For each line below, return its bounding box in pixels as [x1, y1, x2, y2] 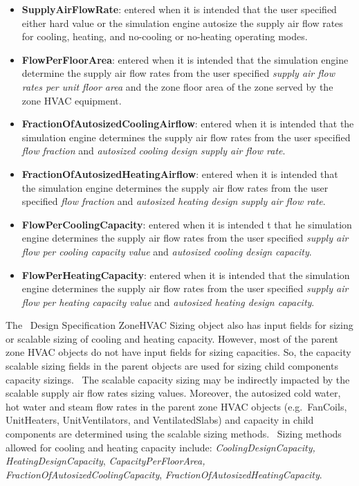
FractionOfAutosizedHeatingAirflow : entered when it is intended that [21, 166, 338, 181]
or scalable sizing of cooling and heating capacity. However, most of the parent [6, 331, 338, 345]
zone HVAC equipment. [21, 93, 122, 107]
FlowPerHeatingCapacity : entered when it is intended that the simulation [21, 267, 350, 282]
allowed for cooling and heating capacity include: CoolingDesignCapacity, [6, 440, 315, 454]
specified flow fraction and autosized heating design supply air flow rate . [21, 194, 326, 208]
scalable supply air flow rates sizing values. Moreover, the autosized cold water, [6, 386, 341, 400]
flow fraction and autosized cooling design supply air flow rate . [21, 143, 286, 158]
